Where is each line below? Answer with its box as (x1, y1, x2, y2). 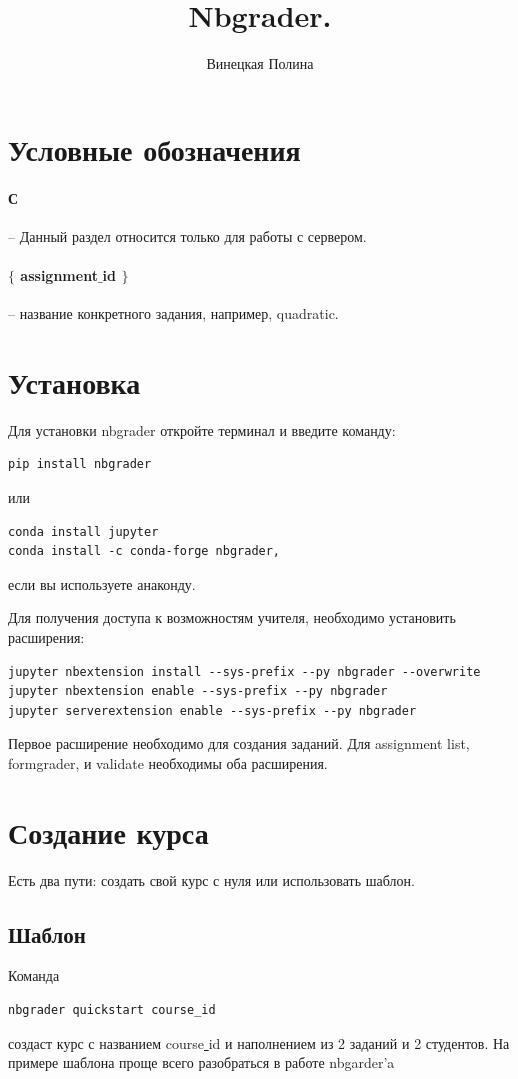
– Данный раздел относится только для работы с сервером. (8, 225, 367, 246)
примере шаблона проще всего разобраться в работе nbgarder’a (8, 1052, 395, 1073)
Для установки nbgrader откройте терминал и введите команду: (8, 419, 396, 440)
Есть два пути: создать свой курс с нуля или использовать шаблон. (8, 869, 415, 890)
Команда (8, 965, 60, 986)
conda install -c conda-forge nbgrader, (8, 544, 281, 559)
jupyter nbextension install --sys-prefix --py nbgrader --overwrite (8, 664, 481, 679)
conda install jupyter (8, 524, 159, 539)
